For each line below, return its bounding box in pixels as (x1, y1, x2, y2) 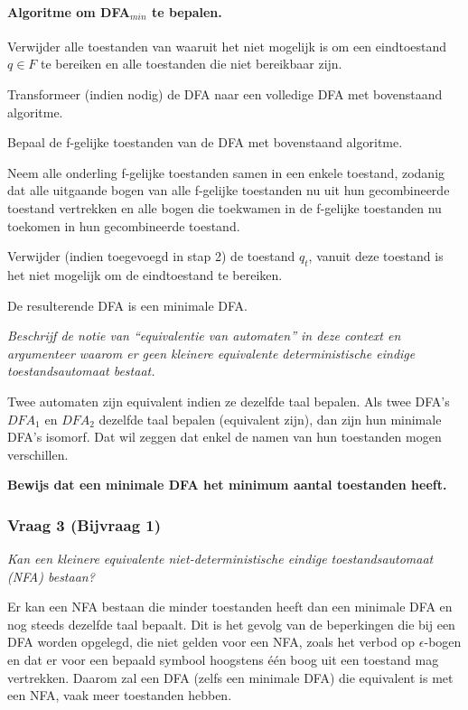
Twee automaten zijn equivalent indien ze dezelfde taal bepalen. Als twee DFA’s (7, 391, 450, 410)
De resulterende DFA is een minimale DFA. (7, 295, 248, 314)
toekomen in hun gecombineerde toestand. (7, 216, 240, 235)
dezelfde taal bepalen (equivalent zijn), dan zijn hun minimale (98, 409, 442, 428)
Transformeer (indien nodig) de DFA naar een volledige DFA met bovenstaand (7, 84, 443, 103)
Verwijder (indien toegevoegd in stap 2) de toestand (7, 247, 295, 266)
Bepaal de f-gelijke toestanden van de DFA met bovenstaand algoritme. (7, 133, 403, 152)
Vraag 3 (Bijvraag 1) (7, 513, 162, 536)
